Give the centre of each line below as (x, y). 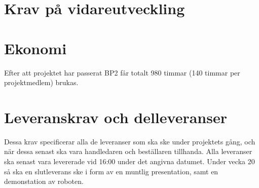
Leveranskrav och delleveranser (116, 117)
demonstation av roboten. (44, 181)
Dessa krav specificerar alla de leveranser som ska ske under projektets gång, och (130, 141)
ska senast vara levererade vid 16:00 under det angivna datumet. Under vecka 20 (129, 161)
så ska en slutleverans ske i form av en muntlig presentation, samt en (111, 171)
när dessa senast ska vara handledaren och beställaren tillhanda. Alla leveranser (128, 151)
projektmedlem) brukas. (41, 82)
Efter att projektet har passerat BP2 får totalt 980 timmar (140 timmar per (122, 72)
